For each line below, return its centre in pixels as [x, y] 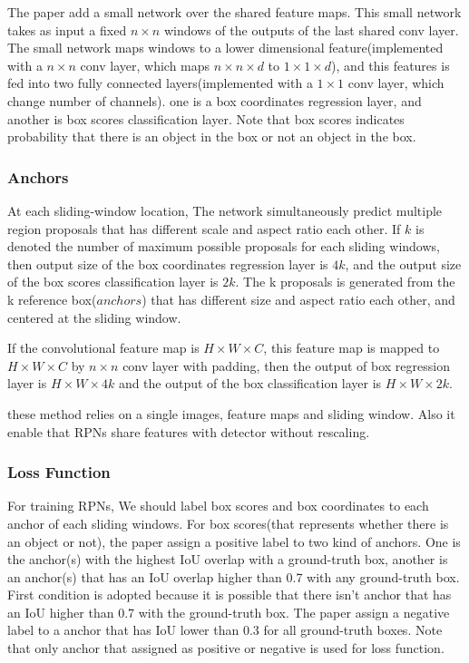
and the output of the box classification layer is [250, 383]
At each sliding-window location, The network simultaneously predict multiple [225, 210]
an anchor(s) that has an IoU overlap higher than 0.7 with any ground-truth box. [234, 576]
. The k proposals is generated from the [345, 282]
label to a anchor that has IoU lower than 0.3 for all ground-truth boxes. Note [225, 630]
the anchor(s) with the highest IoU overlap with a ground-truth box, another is [228, 559]
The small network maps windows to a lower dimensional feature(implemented [225, 48]
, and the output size [403, 263]
